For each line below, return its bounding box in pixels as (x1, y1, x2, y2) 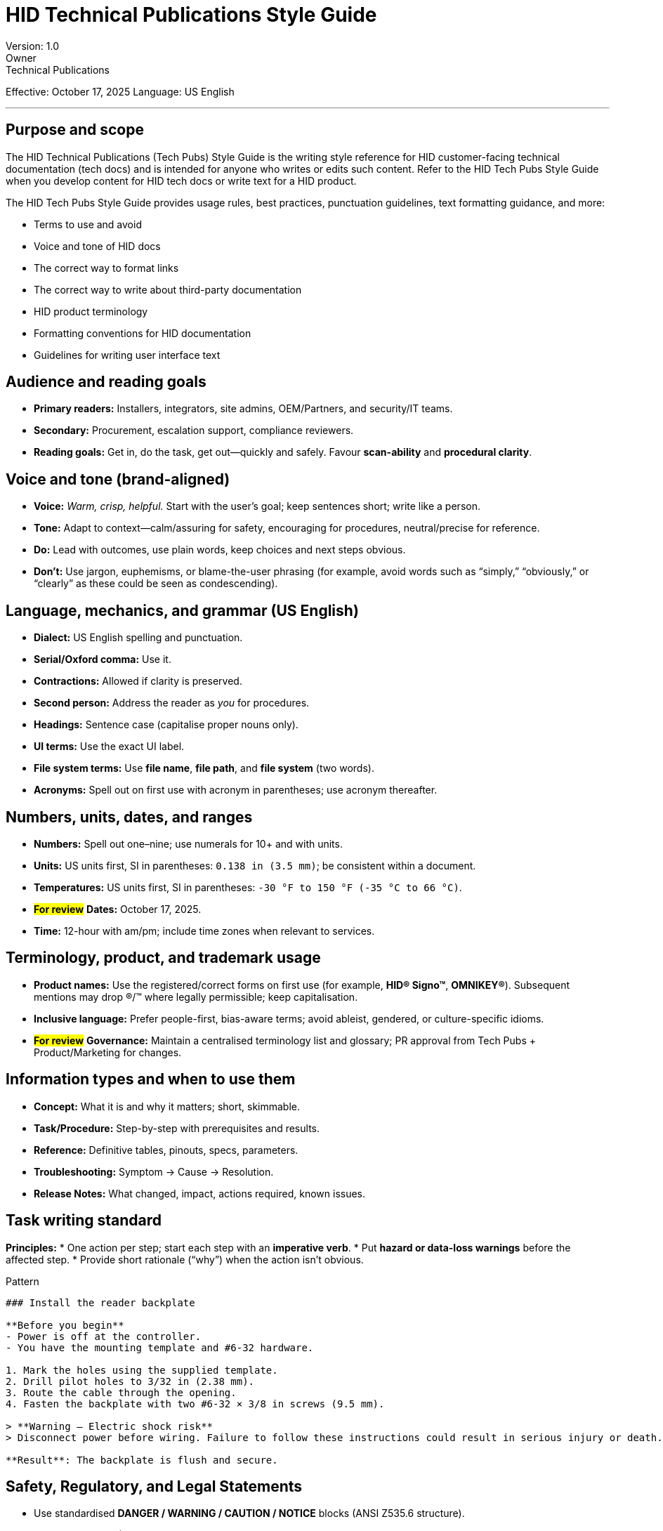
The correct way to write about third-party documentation (34, 283, 302, 296)
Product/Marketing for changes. (34, 1046, 182, 1058)
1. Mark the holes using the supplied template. (6, 1364, 278, 1376)
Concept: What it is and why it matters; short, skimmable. (34, 1100, 301, 1112)
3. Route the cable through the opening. (6, 1386, 237, 1398)
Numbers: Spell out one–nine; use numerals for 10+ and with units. (34, 837, 343, 850)
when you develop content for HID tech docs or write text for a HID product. (6, 174, 357, 187)
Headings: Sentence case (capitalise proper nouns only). (34, 718, 298, 731)
